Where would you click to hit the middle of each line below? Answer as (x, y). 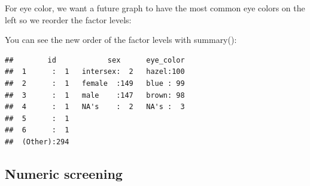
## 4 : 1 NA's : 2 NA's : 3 (95, 107)
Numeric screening (64, 173)
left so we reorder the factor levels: (68, 19)
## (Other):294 (37, 142)
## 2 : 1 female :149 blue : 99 (95, 83)
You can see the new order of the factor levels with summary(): (121, 40)
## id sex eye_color (95, 60)
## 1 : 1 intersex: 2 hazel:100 (95, 72)
